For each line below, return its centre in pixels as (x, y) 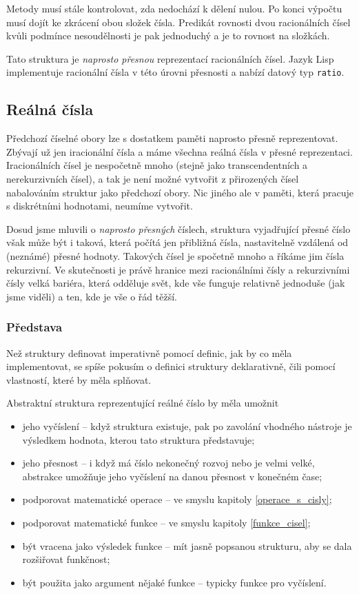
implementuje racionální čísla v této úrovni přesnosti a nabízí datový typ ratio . (175, 72)
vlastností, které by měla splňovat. (79, 379)
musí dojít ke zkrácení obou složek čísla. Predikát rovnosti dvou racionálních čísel (178, 22)
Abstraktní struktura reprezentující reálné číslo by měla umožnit (143, 403)
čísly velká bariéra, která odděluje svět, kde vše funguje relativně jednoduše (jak (176, 283)
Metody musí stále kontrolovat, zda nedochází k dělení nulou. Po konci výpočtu (174, 8)
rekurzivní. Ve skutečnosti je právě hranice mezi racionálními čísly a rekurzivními (178, 269)
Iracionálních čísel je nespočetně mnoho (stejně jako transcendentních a (157, 165)
